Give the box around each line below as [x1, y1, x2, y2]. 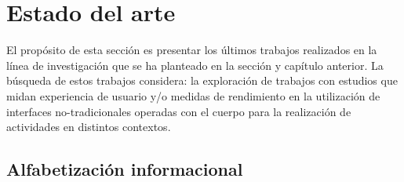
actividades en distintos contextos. [6, 118, 171, 135]
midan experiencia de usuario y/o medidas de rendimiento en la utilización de [6, 87, 380, 104]
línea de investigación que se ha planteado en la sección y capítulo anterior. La [6, 56, 384, 73]
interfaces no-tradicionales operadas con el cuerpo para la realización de [6, 103, 351, 119]
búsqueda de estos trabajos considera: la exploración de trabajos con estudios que [6, 72, 398, 89]
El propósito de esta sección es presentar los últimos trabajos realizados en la [6, 42, 377, 58]
